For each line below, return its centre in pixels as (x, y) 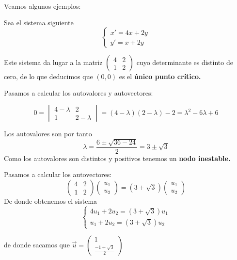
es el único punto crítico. (160, 76)
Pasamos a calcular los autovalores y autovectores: (79, 92)
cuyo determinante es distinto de (185, 62)
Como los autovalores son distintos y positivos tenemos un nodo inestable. (117, 158)
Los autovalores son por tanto (48, 134)
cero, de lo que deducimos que (48, 76)
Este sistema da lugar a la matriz (53, 62)
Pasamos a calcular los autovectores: (58, 174)
